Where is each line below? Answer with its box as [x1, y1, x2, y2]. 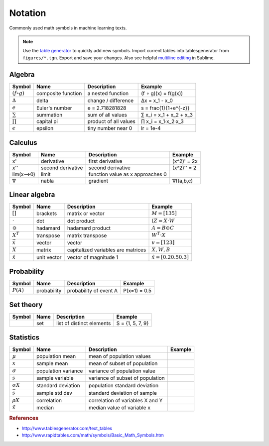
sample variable [36, 375, 74, 382]
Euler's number [36, 105, 72, 111]
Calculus [9, 138, 37, 147]
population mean [36, 353, 76, 360]
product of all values [87, 117, 135, 124]
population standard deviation [88, 382, 159, 389]
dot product [67, 217, 95, 224]
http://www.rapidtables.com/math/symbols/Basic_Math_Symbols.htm [21, 432, 164, 438]
